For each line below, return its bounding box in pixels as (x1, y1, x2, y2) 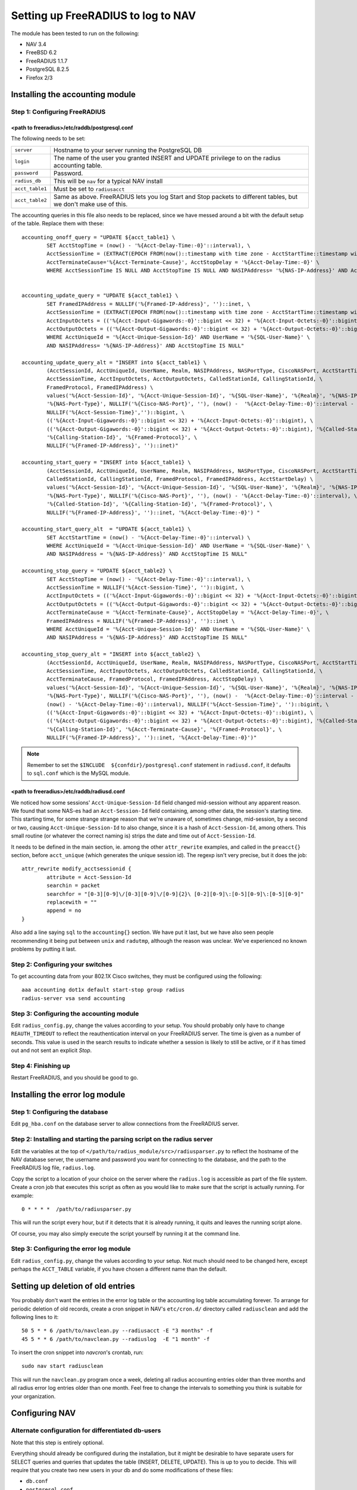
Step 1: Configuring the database (11, 1108, 108, 1116)
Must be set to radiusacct (54, 185, 125, 193)
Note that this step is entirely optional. (11, 1439, 104, 1446)
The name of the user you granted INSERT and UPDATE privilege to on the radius (54, 154, 281, 162)
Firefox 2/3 (26, 74, 53, 81)
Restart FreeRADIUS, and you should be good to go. (11, 1074, 139, 1081)
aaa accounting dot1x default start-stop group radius (21, 986, 185, 994)
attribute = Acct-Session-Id (46, 874, 132, 880)
